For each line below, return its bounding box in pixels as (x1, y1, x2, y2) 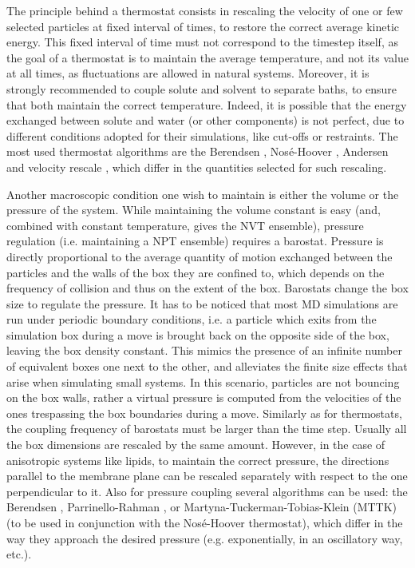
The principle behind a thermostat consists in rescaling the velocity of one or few (6, 2, 403, 18)
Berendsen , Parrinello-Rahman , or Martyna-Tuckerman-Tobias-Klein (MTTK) (6, 498, 397, 515)
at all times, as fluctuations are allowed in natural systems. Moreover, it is (6, 65, 370, 81)
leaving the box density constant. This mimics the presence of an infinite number (6, 342, 402, 359)
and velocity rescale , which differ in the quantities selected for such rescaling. (6, 158, 387, 175)
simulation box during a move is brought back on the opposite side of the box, (6, 326, 389, 343)
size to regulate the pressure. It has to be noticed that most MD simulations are (6, 295, 398, 312)
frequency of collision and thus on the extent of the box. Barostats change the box (6, 280, 409, 296)
